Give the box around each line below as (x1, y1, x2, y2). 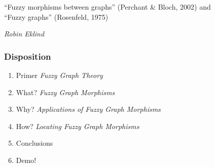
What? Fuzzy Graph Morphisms (16, 87, 115, 97)
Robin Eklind (4, 28, 45, 39)
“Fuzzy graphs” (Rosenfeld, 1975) (4, 11, 109, 22)
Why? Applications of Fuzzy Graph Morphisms (16, 104, 161, 114)
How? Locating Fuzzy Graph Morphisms (16, 120, 139, 131)
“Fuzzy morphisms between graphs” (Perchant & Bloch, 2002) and (4, 2, 211, 12)
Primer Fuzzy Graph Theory (16, 70, 103, 80)
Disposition (4, 50, 51, 62)
